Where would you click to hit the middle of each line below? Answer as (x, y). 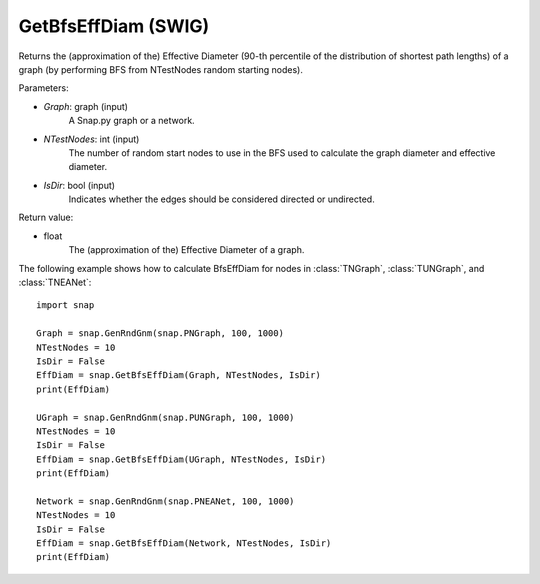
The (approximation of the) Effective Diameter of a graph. (186, 250)
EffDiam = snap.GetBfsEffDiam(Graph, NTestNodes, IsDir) (179, 375)
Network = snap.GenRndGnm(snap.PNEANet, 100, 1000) (165, 501)
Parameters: (43, 88)
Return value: (46, 217)
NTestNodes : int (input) (91, 139)
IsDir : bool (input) (79, 185)
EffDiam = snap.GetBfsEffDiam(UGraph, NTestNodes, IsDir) (181, 459)
